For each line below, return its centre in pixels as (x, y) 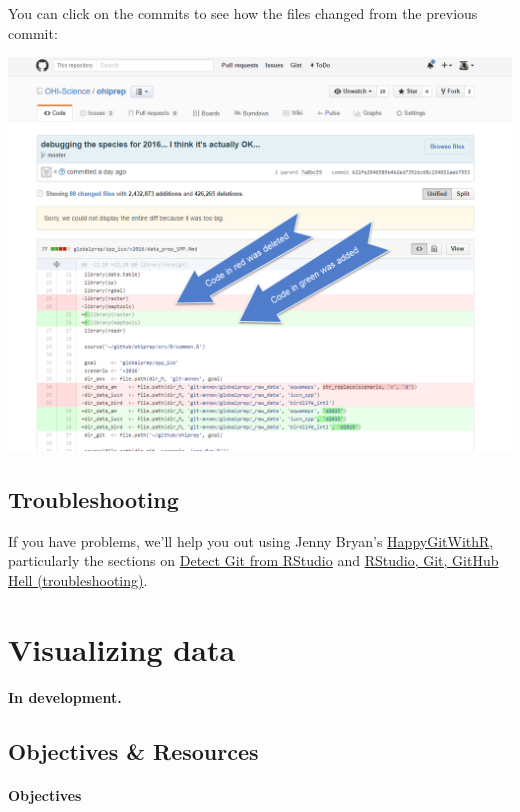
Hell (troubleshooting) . (78, 579)
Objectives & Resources (133, 750)
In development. (65, 696)
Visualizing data (122, 648)
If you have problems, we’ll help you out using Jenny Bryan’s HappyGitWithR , (251, 540)
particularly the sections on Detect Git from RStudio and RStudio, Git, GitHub (253, 560)
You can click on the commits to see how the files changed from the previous (243, 13)
